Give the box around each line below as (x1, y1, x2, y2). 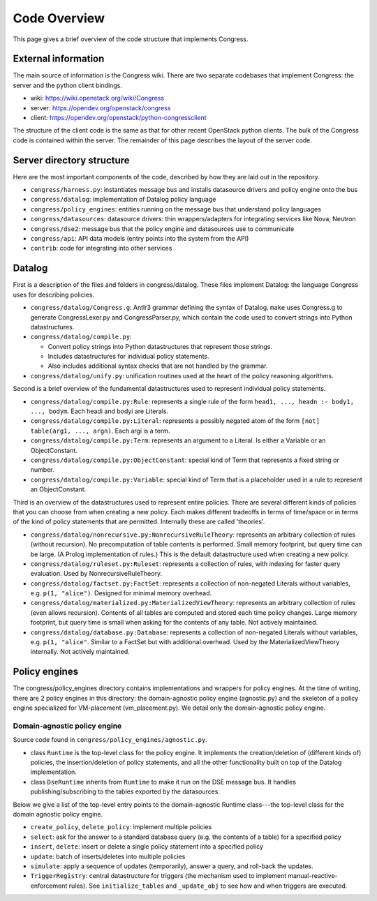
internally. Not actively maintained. (30, 648, 131, 656)
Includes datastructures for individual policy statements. (47, 352, 209, 361)
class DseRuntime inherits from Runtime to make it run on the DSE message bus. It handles (30, 777, 297, 786)
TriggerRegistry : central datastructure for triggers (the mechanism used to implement (30, 872, 287, 880)
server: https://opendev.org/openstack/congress (30, 103, 171, 112)
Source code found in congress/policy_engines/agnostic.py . (13, 736, 207, 744)
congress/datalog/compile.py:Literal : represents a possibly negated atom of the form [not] (30, 417, 320, 425)
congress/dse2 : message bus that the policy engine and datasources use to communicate (30, 224, 295, 233)
